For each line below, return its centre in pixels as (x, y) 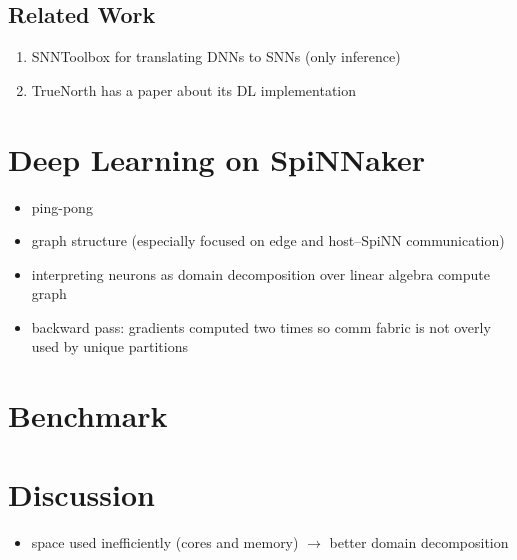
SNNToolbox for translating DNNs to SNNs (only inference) (216, 56)
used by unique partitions (109, 346)
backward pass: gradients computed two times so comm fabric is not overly (261, 326)
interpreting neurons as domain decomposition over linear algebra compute (261, 273)
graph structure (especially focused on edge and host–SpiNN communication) (268, 240)
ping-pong (62, 206)
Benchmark (88, 415)
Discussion (81, 493)
